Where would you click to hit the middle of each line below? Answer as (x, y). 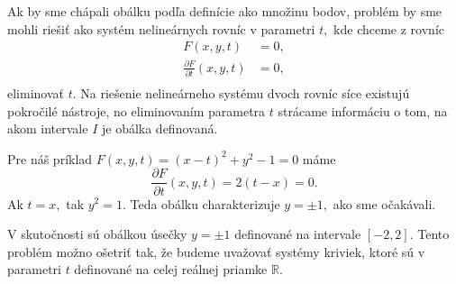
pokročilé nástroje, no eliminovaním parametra (137, 110)
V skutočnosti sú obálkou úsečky (97, 234)
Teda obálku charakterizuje (205, 203)
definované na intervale (298, 234)
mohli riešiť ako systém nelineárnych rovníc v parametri (161, 28)
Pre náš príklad (50, 158)
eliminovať (36, 93)
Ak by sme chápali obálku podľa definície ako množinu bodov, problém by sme (225, 11)
